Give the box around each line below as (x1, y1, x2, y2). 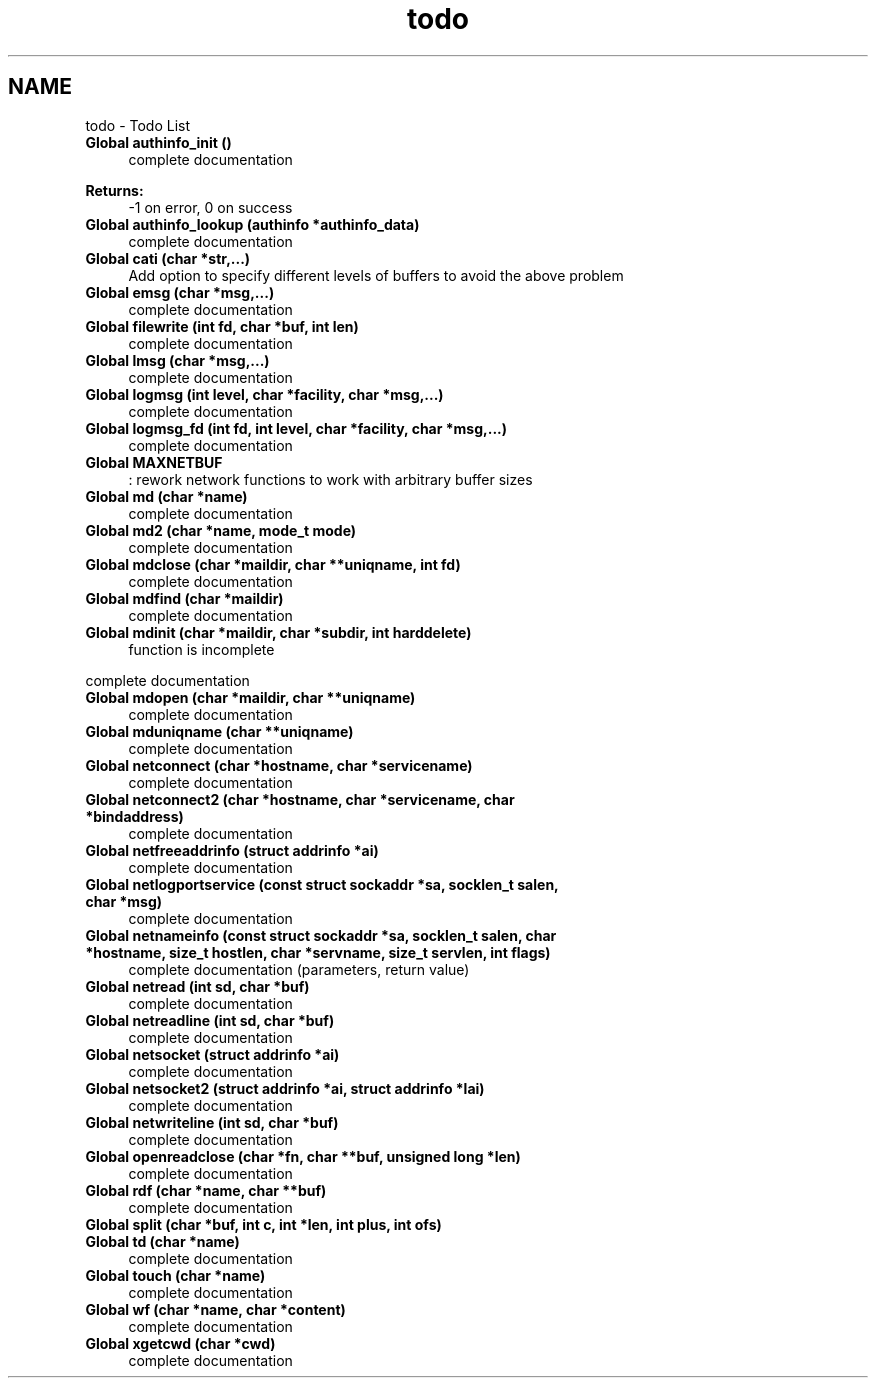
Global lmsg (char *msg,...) (85, 351, 270, 369)
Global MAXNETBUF (85, 453, 223, 471)
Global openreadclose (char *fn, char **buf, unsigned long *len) (85, 1147, 521, 1165)
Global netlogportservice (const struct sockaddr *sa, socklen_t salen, (85, 875, 559, 893)
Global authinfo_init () (85, 133, 232, 151)
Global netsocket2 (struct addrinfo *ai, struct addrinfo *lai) (85, 1079, 485, 1097)
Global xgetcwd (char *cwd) (85, 1334, 276, 1352)
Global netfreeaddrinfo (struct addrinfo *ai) (85, 841, 379, 859)
